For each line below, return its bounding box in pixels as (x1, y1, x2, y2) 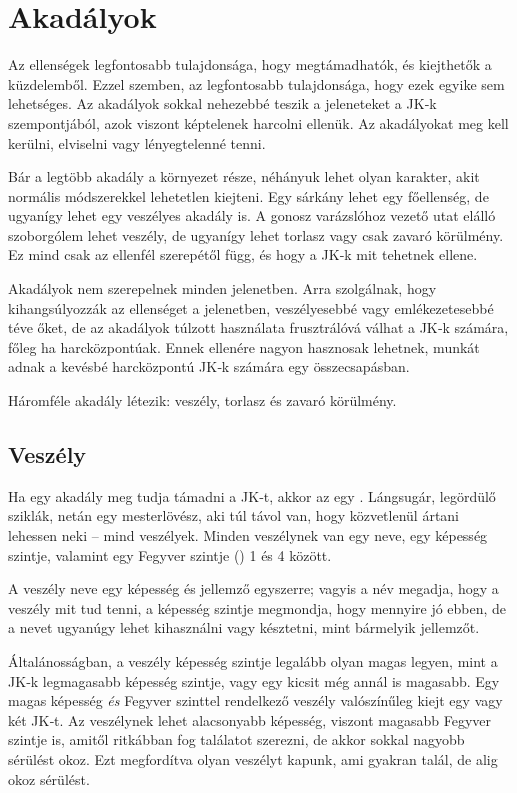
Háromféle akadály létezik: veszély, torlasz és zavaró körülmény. (8, 390, 397, 411)
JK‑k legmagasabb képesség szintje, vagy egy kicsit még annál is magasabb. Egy (8, 670, 500, 691)
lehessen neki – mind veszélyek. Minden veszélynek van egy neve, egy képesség (8, 525, 488, 546)
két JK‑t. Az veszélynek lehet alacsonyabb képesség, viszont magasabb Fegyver (8, 709, 492, 730)
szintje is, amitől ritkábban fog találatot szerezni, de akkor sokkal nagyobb (8, 729, 465, 750)
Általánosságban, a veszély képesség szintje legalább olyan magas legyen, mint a (8, 650, 498, 671)
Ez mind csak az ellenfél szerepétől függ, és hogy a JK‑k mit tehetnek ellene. (8, 244, 478, 265)
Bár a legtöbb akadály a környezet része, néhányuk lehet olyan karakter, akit (8, 166, 480, 187)
